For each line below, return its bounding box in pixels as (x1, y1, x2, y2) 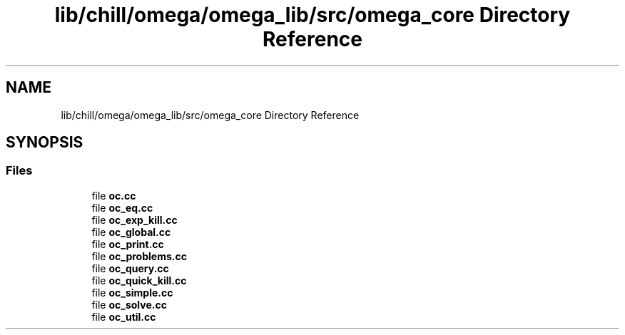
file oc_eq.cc (91, 201, 153, 214)
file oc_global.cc (91, 225, 171, 238)
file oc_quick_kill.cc (91, 274, 187, 287)
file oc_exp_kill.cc (91, 213, 178, 226)
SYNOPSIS (6, 133, 83, 152)
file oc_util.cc (91, 310, 156, 323)
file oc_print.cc (91, 237, 164, 250)
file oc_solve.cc (91, 298, 167, 311)
